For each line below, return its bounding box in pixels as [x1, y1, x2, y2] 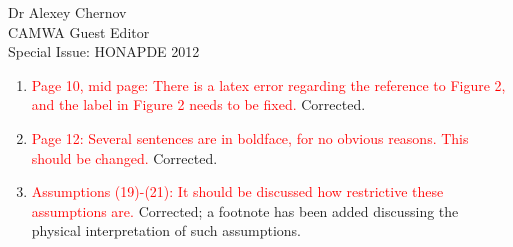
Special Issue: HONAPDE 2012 [8, 41, 200, 62]
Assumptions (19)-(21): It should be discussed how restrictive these [31, 181, 444, 202]
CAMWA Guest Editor [8, 21, 150, 42]
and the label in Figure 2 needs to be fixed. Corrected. [31, 94, 366, 115]
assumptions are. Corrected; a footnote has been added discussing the [31, 200, 459, 221]
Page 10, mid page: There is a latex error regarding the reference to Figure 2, [31, 74, 506, 95]
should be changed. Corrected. [31, 147, 218, 168]
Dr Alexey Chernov [8, 2, 127, 22]
